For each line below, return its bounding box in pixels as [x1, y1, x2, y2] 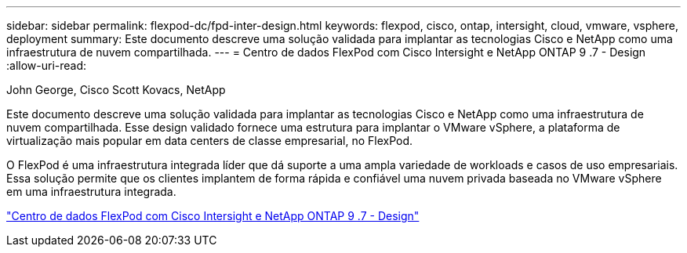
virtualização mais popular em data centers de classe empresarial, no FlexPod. [6, 134, 413, 147]
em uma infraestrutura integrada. [6, 185, 176, 198]
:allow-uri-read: [6, 59, 87, 72]
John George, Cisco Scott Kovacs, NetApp [6, 83, 226, 96]
